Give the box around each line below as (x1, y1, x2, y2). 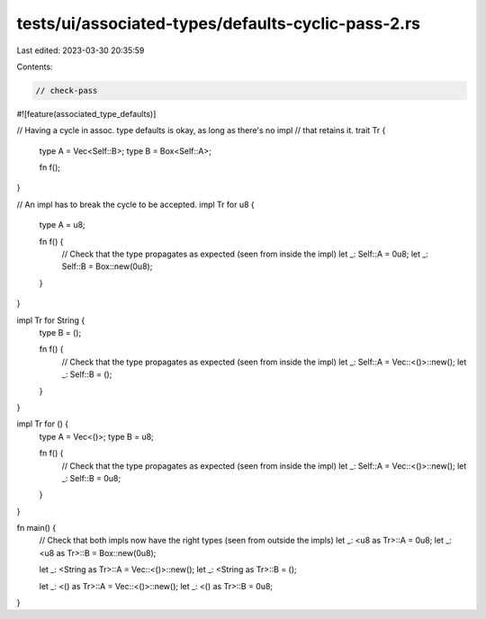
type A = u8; (39, 220, 85, 230)
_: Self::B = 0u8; (61, 472, 121, 483)
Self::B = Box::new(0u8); (61, 261, 153, 272)
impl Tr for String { (16, 315, 85, 326)
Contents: (16, 61, 53, 72)
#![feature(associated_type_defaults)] (16, 108, 157, 119)
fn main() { (16, 523, 57, 534)
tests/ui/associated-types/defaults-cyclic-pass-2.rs (16, 13, 421, 33)
